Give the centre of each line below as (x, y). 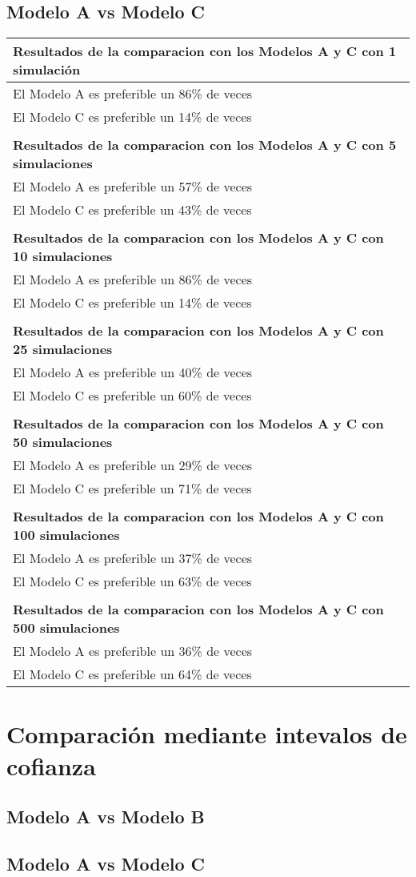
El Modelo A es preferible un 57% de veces (133, 187)
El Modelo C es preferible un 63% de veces (132, 581)
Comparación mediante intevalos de (207, 734)
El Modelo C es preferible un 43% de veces (132, 210)
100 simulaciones (66, 535)
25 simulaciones (63, 349)
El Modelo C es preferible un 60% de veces (132, 396)
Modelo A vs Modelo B (106, 817)
